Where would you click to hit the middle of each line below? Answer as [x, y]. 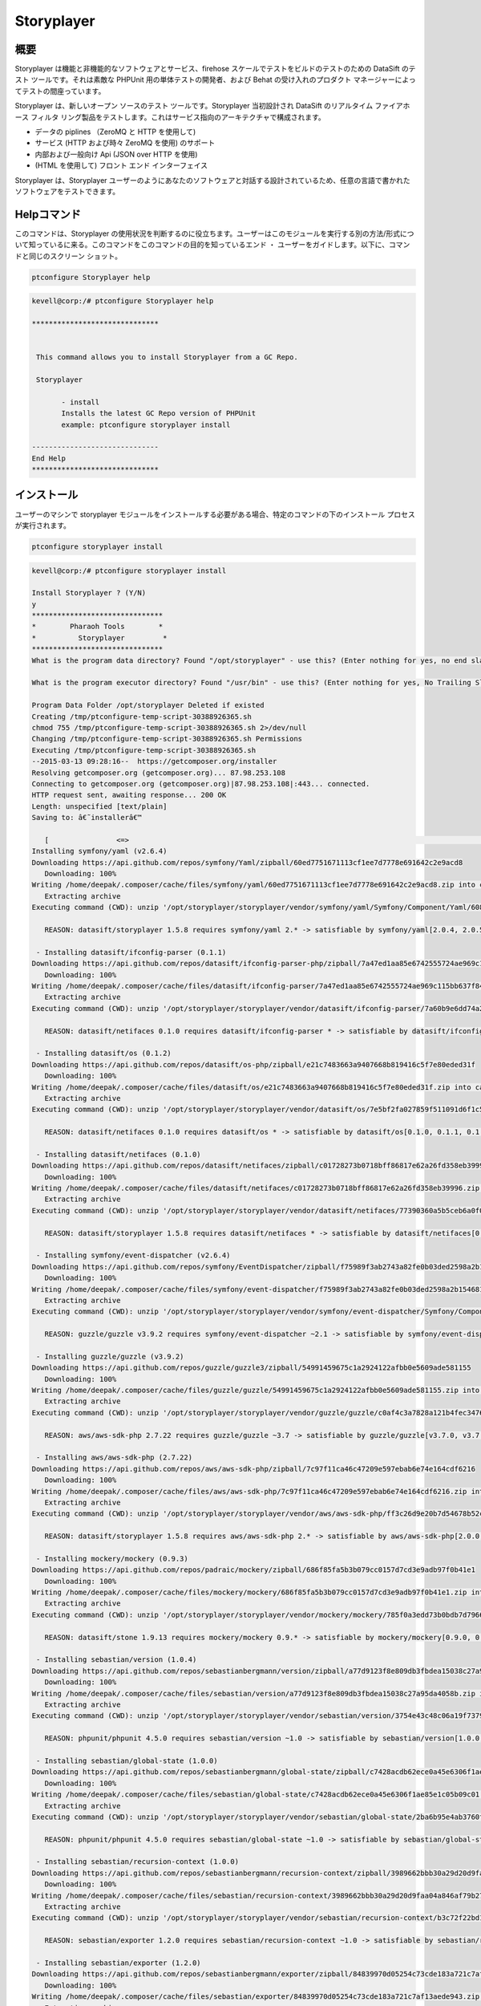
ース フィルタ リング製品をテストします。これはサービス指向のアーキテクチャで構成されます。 [170, 117]
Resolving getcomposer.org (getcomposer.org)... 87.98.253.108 [159, 773]
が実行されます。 [43, 525]
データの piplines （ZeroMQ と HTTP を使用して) [115, 132]
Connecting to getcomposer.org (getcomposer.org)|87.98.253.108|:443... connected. [201, 784]
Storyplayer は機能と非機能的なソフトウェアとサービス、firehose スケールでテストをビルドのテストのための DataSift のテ [215, 69]
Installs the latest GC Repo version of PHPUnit [159, 414]
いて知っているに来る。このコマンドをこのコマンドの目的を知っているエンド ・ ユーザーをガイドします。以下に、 [202, 245]
